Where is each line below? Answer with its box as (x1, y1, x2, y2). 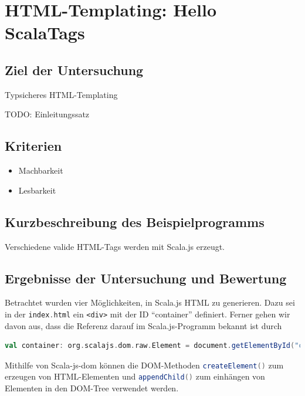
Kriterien (5, 137, 62, 155)
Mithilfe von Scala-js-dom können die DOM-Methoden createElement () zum (5, 358, 284, 371)
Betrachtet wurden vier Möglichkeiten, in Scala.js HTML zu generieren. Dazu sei (5, 296, 295, 309)
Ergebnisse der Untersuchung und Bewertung (5, 269, 287, 287)
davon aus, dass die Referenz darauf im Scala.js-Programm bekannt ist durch (5, 319, 282, 331)
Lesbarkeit (18, 184, 56, 196)
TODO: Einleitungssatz (5, 108, 90, 120)
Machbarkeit (18, 164, 63, 177)
